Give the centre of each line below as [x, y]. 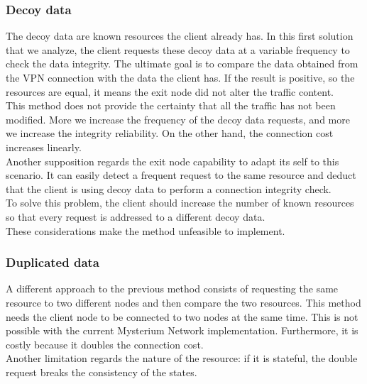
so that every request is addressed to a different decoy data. [136, 216]
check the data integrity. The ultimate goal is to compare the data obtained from [182, 64]
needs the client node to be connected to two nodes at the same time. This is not [182, 316]
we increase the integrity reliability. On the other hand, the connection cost [170, 133]
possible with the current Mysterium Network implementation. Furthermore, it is [182, 330]
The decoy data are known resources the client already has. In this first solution [180, 36]
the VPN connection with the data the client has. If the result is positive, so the [180, 77]
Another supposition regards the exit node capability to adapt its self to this [172, 161]
